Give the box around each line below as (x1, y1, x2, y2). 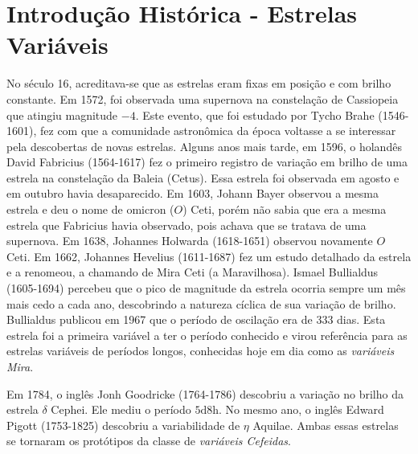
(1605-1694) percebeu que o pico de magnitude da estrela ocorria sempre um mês (6, 280, 406, 297)
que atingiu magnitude (6, 106, 118, 123)
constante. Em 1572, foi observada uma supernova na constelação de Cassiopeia (6, 90, 399, 107)
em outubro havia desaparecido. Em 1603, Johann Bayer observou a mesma (6, 185, 379, 202)
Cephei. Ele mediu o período (51, 401, 191, 418)
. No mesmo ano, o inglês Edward (219, 401, 384, 418)
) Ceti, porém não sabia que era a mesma (182, 201, 387, 218)
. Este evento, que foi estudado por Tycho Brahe (135, 106, 375, 123)
